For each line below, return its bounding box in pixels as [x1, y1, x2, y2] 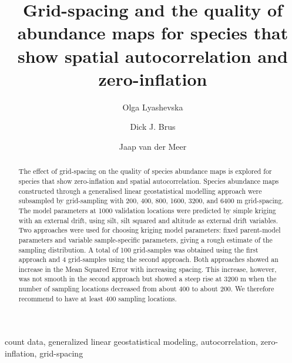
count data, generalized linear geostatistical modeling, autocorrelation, [5, 335, 258, 348]
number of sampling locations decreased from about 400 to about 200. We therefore [18, 284, 274, 294]
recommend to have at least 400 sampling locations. [18, 293, 177, 303]
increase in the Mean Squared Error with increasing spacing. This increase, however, [18, 264, 277, 274]
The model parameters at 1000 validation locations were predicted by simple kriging [18, 205, 276, 215]
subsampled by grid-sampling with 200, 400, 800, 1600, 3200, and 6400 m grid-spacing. [18, 196, 284, 206]
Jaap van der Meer [119, 140, 187, 152]
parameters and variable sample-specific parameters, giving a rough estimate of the [18, 234, 273, 244]
